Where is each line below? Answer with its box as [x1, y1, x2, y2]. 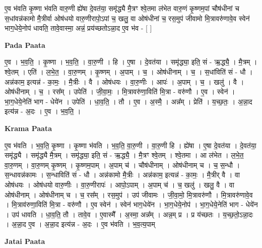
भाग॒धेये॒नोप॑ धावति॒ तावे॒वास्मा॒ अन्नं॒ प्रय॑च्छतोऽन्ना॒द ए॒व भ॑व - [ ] [5, 23, 152, 33]
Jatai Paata [5, 235, 45, 246]
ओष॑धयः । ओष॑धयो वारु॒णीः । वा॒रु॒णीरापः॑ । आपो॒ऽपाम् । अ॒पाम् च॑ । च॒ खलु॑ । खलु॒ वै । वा [5, 179, 234, 190]
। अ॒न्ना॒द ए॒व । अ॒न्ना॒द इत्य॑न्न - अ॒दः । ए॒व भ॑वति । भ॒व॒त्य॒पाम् [5, 219, 155, 229]
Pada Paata [5, 39, 45, 50]
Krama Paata [5, 122, 52, 133]
